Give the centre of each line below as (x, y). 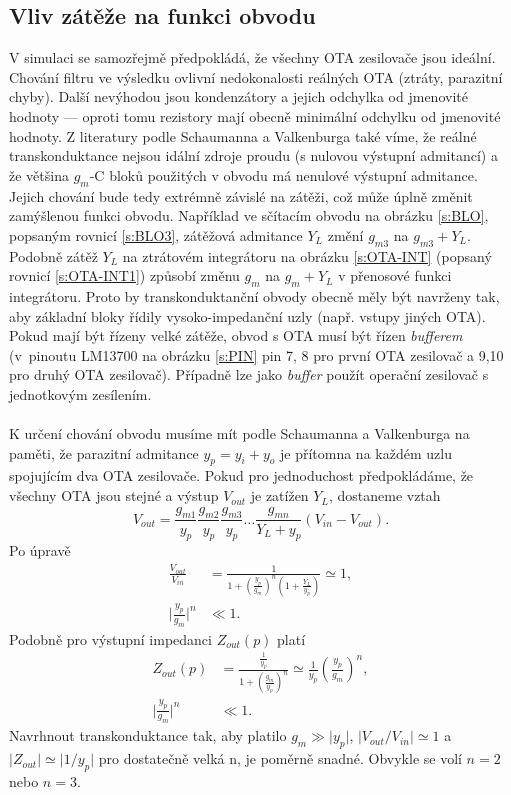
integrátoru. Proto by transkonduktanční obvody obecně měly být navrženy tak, (254, 295)
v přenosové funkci (395, 275)
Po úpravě (40, 550)
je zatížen (279, 495)
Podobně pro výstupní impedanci (110, 638)
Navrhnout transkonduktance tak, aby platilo (148, 735)
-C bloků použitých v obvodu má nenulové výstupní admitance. (283, 174)
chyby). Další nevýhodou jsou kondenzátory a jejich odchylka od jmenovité (238, 96)
